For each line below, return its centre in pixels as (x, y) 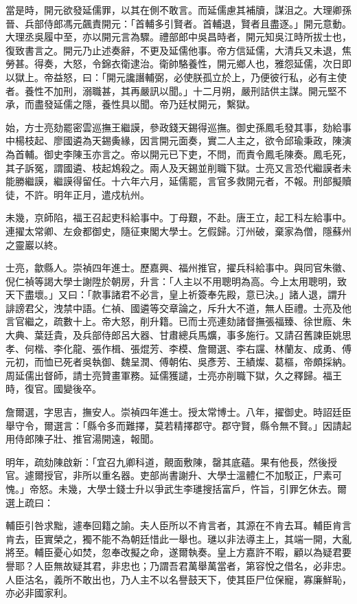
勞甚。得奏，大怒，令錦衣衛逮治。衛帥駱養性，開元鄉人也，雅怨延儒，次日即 (178, 64)
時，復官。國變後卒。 (54, 389)
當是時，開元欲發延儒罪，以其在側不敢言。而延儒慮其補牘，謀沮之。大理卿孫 (178, 10)
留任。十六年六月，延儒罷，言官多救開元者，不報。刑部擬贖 (217, 181)
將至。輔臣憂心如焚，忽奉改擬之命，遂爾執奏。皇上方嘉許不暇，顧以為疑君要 (178, 552)
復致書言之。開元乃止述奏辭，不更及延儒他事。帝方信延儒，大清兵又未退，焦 (178, 50)
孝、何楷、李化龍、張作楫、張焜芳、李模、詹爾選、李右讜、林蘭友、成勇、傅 (178, 348)
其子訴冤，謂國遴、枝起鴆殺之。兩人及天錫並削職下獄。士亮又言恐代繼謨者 (174, 167)
